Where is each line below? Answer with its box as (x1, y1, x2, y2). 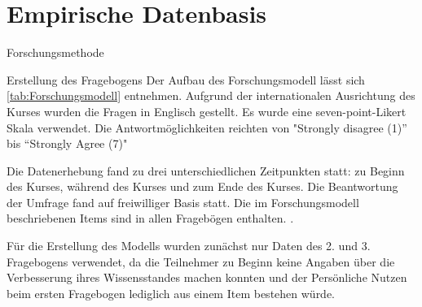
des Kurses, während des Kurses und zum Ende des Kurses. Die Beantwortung (7, 178, 398, 195)
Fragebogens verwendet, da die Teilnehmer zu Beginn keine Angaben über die (7, 253, 395, 270)
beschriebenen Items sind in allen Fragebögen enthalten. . (7, 210, 294, 227)
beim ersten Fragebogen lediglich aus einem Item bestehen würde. (7, 284, 336, 301)
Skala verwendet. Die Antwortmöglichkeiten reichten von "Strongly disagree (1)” (7, 119, 407, 136)
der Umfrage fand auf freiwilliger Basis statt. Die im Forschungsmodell (7, 193, 359, 210)
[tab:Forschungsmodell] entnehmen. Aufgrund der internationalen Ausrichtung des (7, 87, 415, 104)
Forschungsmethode (7, 44, 104, 61)
